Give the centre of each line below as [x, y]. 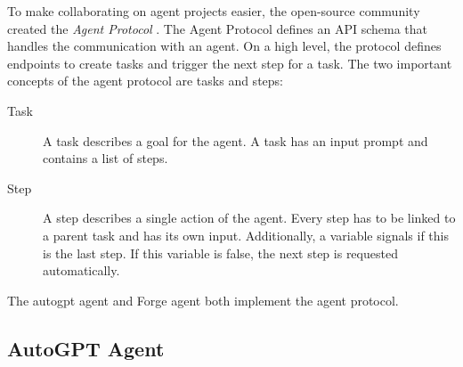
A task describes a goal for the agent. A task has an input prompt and [236, 140]
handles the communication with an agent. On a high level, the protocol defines [224, 46]
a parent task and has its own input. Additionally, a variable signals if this [246, 235]
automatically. [81, 270]
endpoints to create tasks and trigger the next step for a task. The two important [230, 63]
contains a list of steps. [106, 158]
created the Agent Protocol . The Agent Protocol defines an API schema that [217, 28]
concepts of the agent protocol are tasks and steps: [145, 81]
